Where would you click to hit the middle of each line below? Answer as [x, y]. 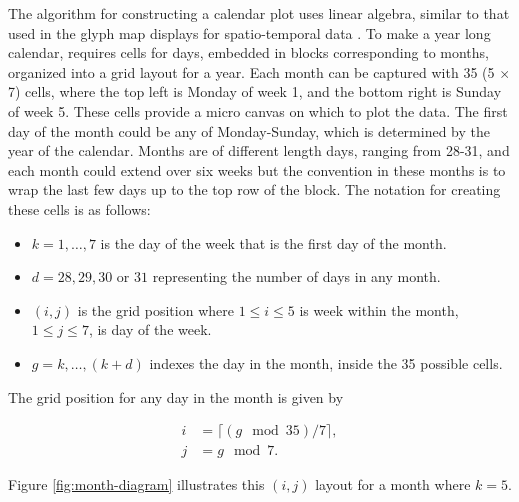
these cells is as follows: [79, 208]
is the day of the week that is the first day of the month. [273, 242]
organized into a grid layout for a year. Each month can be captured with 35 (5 [251, 71]
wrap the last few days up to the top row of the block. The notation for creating [254, 189]
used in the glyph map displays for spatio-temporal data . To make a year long [249, 32]
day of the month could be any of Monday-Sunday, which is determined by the [249, 130]
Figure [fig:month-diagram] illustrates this [136, 484]
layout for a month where [393, 484]
